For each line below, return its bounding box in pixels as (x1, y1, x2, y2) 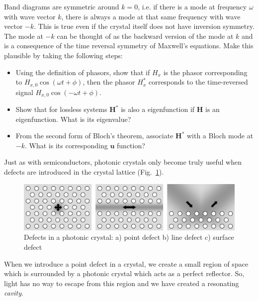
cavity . (4, 288, 23, 298)
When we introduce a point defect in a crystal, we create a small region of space (4, 258, 249, 269)
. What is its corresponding (25, 140, 108, 150)
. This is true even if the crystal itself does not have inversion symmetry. (34, 21, 255, 31)
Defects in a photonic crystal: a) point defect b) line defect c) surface (24, 232, 234, 242)
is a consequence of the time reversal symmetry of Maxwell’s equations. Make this (4, 40, 254, 51)
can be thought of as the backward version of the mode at (57, 30, 234, 41)
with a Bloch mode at (186, 130, 254, 141)
